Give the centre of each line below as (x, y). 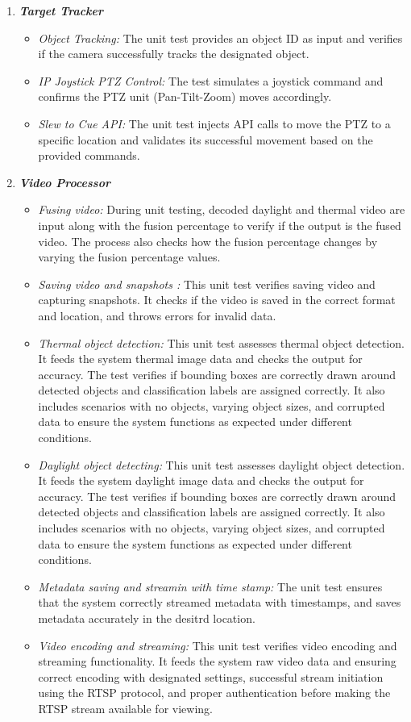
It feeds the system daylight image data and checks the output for (201, 480)
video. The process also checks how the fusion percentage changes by (208, 241)
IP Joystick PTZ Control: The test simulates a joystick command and (211, 80)
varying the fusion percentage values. (129, 257)
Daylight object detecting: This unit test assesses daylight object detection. (222, 464)
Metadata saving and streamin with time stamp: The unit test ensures (210, 586)
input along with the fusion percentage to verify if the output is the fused (220, 225)
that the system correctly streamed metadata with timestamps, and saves (220, 602)
